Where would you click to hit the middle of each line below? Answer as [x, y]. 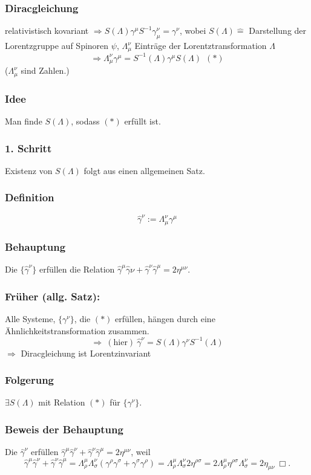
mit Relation [62, 402]
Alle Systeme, [30, 318]
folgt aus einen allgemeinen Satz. [144, 170]
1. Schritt [28, 148]
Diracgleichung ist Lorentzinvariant [86, 353]
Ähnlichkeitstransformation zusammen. [77, 330]
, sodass [85, 121]
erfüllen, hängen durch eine [165, 318]
